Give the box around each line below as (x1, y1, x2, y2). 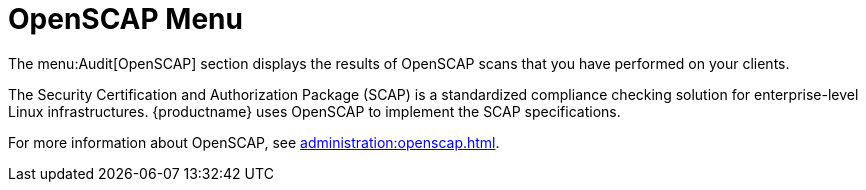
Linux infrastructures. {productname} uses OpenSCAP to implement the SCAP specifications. (8, 102, 621, 120)
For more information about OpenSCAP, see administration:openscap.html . (8, 133, 500, 151)
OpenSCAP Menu (8, 2, 243, 36)
